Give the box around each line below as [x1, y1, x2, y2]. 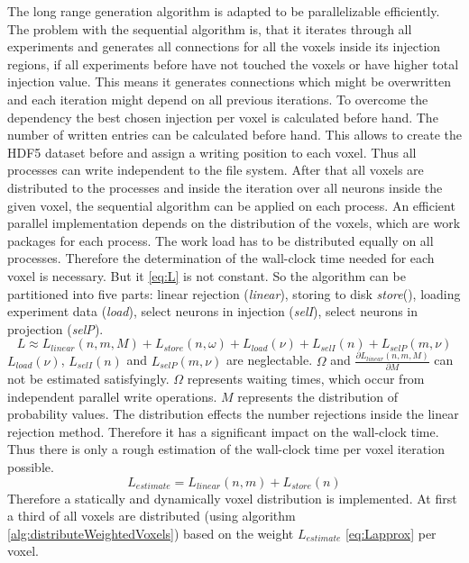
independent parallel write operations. [7, 386, 217, 405]
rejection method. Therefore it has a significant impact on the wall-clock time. [7, 422, 439, 440]
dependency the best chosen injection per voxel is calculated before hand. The [7, 107, 438, 126]
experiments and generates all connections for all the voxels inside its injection [7, 37, 441, 56]
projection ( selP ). [7, 319, 104, 338]
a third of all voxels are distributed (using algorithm [7, 506, 296, 525]
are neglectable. [226, 350, 313, 369]
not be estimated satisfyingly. [7, 368, 170, 387]
